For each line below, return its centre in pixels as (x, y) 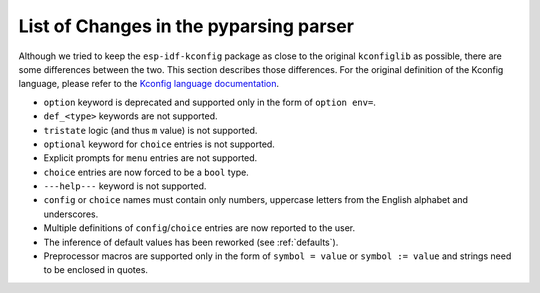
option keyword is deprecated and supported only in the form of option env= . (210, 102)
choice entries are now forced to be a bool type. (146, 172)
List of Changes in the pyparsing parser (186, 26)
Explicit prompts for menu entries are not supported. (150, 158)
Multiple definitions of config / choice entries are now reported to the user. (199, 228)
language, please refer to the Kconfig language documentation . (149, 84)
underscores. (71, 214)
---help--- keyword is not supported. (125, 186)
